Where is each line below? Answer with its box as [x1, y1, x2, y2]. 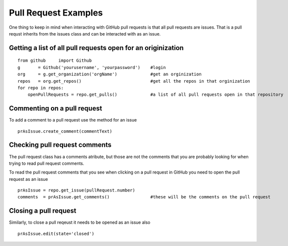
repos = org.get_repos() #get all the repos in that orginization [17, 78, 251, 84]
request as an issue [9, 176, 48, 182]
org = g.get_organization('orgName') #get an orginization [17, 71, 202, 77]
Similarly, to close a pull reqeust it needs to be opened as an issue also [9, 219, 150, 226]
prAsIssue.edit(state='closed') [17, 231, 95, 236]
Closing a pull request [9, 207, 77, 215]
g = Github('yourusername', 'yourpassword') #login [17, 65, 166, 70]
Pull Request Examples [9, 7, 103, 18]
